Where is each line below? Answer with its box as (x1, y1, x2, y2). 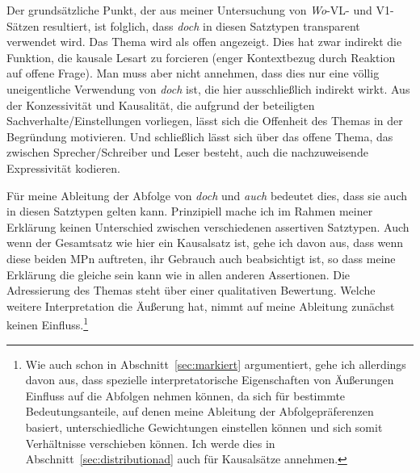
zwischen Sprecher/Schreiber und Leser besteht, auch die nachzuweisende (6, 144, 368, 161)
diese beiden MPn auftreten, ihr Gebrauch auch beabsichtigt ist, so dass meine (6, 249, 396, 266)
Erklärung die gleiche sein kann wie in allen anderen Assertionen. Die (6, 266, 351, 283)
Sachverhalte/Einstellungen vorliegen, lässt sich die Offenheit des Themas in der (6, 112, 403, 129)
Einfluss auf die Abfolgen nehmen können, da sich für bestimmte (25, 387, 346, 404)
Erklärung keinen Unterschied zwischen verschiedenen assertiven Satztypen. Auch (6, 218, 409, 235)
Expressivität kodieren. (6, 159, 120, 176)
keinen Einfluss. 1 (6, 314, 89, 333)
